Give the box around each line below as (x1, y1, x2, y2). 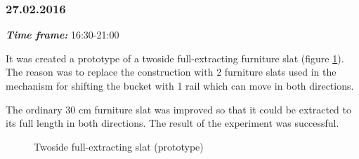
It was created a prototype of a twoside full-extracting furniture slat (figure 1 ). (6, 50, 344, 65)
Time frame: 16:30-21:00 (6, 27, 119, 42)
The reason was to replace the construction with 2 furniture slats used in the (6, 64, 337, 79)
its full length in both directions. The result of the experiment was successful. (6, 116, 339, 130)
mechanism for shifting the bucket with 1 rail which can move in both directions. (6, 78, 354, 92)
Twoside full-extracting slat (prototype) (34, 139, 204, 153)
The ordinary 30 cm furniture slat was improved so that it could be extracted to (6, 102, 352, 116)
